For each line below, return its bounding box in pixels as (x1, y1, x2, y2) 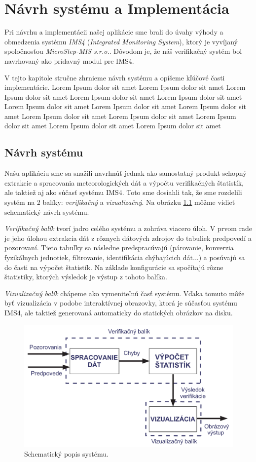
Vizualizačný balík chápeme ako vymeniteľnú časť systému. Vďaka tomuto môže (4, 288, 245, 298)
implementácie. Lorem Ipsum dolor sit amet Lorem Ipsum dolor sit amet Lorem (4, 82, 246, 92)
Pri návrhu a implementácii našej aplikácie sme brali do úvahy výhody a (4, 27, 223, 37)
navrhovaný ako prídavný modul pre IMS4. (4, 55, 134, 66)
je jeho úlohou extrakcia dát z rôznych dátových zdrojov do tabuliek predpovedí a (4, 232, 252, 243)
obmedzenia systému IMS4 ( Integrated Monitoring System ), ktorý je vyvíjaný (4, 36, 238, 46)
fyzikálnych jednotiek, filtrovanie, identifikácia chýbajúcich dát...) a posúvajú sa (4, 252, 245, 263)
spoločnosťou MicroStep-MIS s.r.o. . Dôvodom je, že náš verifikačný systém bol (4, 46, 242, 56)
